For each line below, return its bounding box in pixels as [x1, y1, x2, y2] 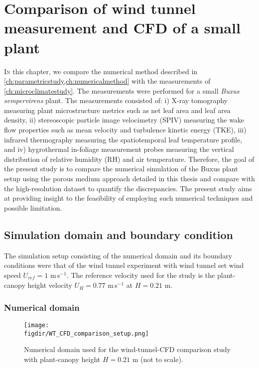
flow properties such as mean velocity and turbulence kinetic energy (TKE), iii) [4, 124, 247, 135]
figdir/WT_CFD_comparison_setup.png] [24, 330, 149, 337]
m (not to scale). [132, 354, 183, 364]
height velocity [27, 280, 72, 290]
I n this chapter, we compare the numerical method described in [4, 66, 198, 76]
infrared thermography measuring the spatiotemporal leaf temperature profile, [4, 134, 243, 144]
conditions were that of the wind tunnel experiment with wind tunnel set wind [4, 260, 244, 270]
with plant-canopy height [24, 354, 101, 364]
